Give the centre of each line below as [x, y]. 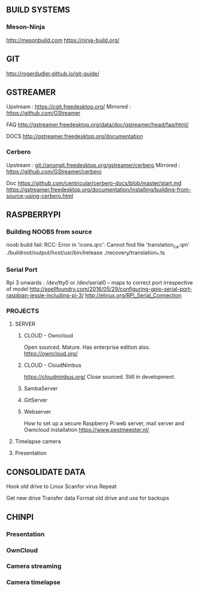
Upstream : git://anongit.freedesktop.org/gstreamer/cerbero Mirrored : [93, 165]
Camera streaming [34, 566]
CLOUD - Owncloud [48, 336]
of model [17, 289]
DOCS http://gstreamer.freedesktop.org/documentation [75, 136]
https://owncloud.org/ [51, 354]
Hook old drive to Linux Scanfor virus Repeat [61, 486]
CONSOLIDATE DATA [46, 472]
